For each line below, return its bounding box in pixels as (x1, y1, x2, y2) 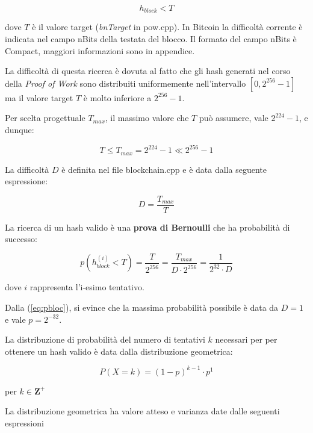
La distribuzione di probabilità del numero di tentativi (5, 333, 205, 346)
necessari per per (215, 333, 277, 346)
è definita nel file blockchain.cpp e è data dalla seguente (61, 163, 267, 175)
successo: (5, 232, 37, 245)
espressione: (5, 175, 48, 187)
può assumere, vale (199, 111, 268, 124)
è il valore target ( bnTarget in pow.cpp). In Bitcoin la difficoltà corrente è (32, 20, 303, 33)
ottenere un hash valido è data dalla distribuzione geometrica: (5, 344, 233, 357)
